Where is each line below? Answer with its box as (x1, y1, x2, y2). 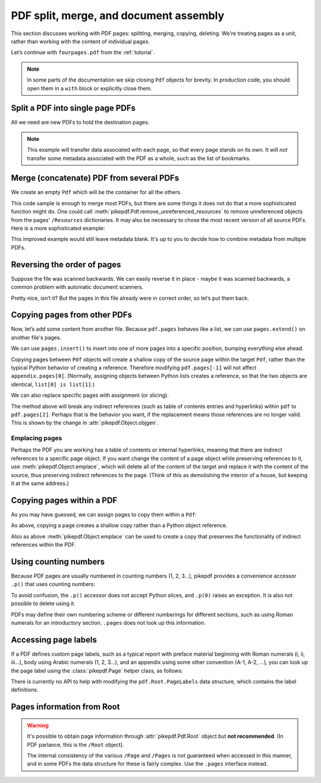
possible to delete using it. (11, 600, 75, 607)
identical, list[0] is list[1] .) (11, 381, 95, 388)
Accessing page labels (11, 634, 97, 645)
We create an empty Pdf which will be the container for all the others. (11, 189, 182, 196)
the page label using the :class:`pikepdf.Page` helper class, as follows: (11, 667, 183, 674)
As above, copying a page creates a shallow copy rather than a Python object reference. (11, 522, 228, 529)
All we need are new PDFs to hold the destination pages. (11, 119, 150, 126)
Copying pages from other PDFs (11, 310, 133, 320)
